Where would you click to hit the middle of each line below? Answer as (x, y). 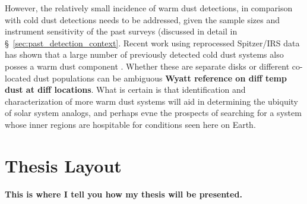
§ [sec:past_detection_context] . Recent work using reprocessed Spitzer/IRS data (152, 43)
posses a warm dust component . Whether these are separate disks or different (147, 66)
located (18, 78)
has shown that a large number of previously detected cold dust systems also (144, 54)
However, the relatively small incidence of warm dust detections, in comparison (149, 8)
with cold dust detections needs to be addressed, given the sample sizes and (142, 19)
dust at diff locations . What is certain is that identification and (125, 90)
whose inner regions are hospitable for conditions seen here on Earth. (130, 124)
